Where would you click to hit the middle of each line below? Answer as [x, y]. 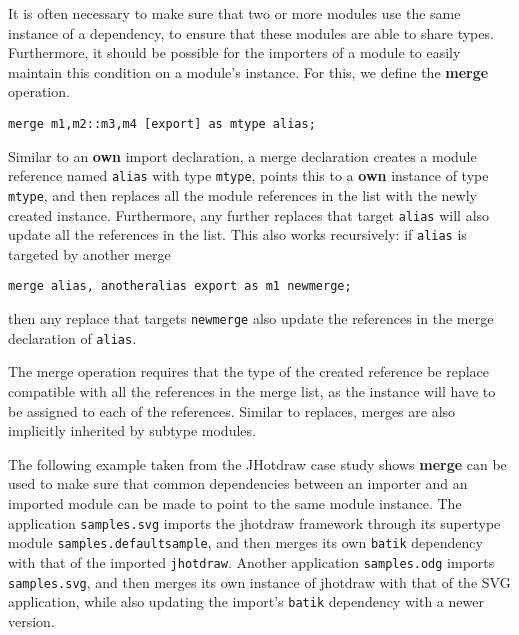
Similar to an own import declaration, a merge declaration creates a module [242, 155]
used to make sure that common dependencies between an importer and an [238, 483]
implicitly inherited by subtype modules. [132, 430]
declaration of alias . [72, 337]
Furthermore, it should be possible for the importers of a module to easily [234, 52]
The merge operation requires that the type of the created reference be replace [249, 371]
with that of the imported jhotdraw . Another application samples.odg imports [251, 561]
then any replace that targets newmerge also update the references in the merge [251, 318]
